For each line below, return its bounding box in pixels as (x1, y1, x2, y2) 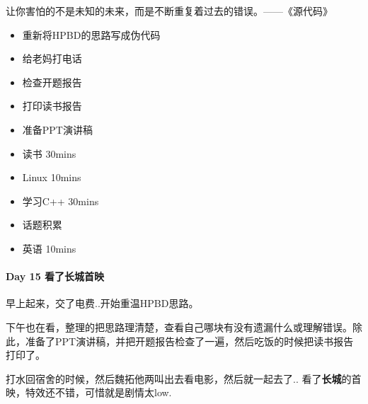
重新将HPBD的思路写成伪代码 (22, 27, 161, 42)
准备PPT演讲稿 (22, 122, 93, 137)
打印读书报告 (22, 98, 82, 113)
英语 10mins (22, 241, 76, 255)
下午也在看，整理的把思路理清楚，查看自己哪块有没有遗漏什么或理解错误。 (6, 319, 352, 334)
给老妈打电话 (22, 51, 82, 66)
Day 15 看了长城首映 (6, 269, 105, 284)
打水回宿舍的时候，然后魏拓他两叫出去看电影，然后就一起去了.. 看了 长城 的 (6, 371, 352, 386)
